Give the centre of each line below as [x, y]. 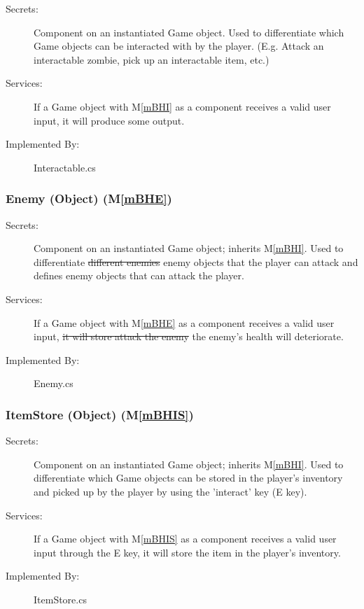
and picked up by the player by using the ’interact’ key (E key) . [170, 491]
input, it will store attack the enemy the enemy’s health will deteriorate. [189, 336]
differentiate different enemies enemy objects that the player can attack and [196, 261]
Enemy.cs [54, 383]
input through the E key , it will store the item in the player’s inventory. [187, 552]
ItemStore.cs [60, 599]
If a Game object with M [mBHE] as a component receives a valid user [184, 322]
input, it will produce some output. [109, 120]
